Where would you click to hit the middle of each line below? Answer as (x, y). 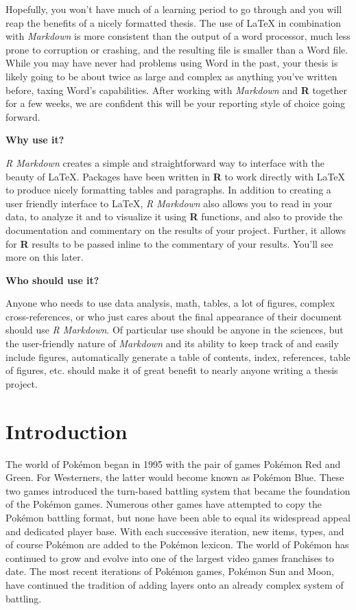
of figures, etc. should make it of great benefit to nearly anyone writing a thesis (172, 370)
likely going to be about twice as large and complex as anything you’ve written (171, 76)
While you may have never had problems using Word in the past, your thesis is (172, 63)
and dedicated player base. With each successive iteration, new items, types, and (175, 531)
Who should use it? (52, 280)
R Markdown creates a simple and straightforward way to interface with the (165, 162)
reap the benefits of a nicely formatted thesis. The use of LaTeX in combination (174, 22)
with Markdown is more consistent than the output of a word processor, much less (178, 36)
